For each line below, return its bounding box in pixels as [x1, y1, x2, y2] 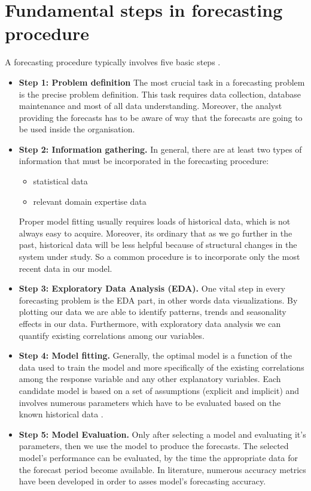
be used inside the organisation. [19, 123, 135, 135]
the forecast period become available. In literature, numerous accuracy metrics [19, 463, 306, 475]
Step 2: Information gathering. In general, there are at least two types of [19, 143, 302, 155]
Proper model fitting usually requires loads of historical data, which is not [19, 215, 291, 228]
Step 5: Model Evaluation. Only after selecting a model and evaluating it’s [19, 428, 306, 440]
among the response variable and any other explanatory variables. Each [19, 372, 281, 385]
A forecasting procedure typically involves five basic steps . [5, 56, 221, 68]
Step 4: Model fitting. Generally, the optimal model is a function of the [19, 349, 292, 362]
